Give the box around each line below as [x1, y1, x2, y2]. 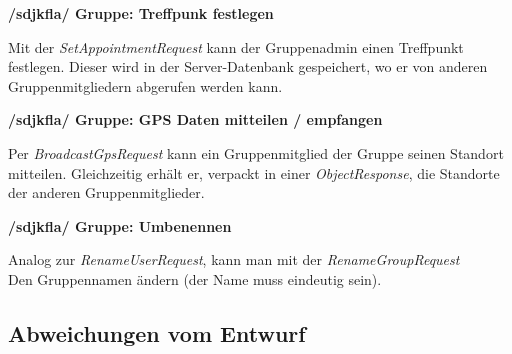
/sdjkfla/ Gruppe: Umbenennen [8, 215, 232, 236]
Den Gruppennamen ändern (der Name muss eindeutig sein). [8, 268, 382, 289]
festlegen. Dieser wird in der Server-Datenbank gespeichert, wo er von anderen [8, 56, 488, 77]
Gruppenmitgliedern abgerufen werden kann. [8, 75, 283, 96]
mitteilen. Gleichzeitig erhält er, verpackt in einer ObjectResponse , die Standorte [8, 162, 500, 183]
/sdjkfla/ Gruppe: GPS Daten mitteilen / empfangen [8, 109, 383, 130]
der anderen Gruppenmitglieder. [8, 182, 205, 203]
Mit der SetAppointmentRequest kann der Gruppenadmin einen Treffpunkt [8, 36, 464, 57]
